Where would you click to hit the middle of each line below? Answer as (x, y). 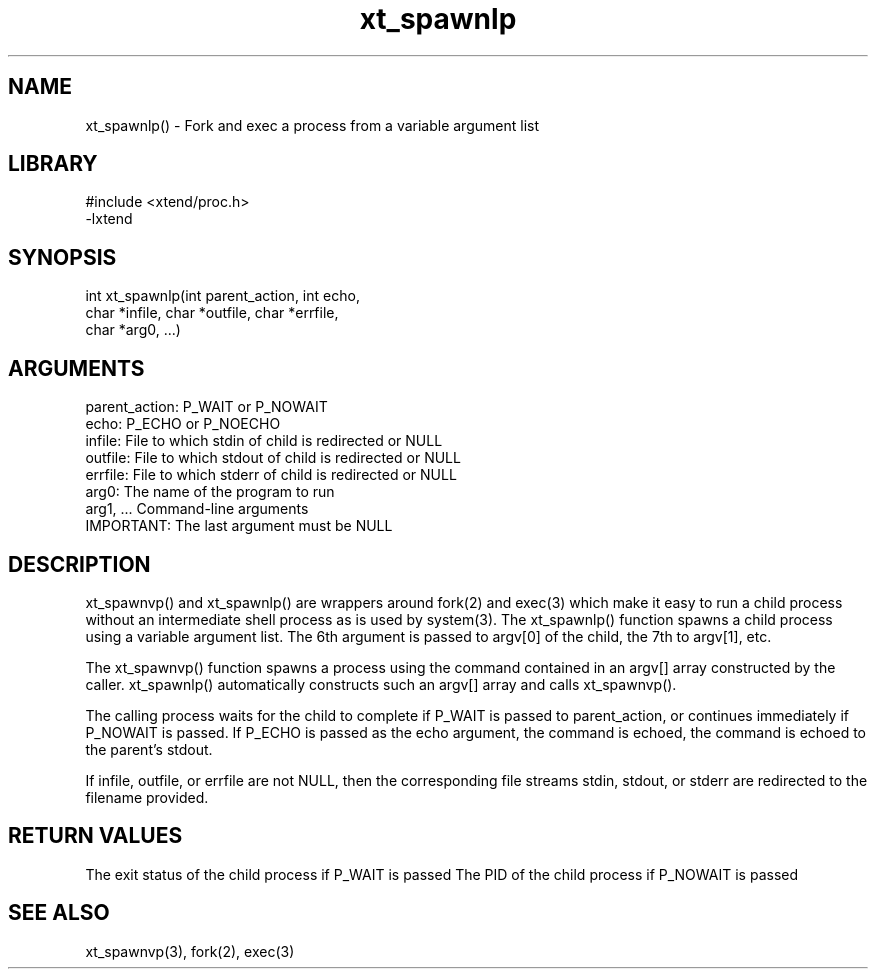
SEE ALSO (59, 913)
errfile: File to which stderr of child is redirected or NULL (271, 475)
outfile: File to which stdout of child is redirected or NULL (273, 458)
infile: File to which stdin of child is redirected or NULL (264, 441)
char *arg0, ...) (133, 330)
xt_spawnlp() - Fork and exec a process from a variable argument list (312, 125)
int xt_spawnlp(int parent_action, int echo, (222, 296)
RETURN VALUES (95, 836)
